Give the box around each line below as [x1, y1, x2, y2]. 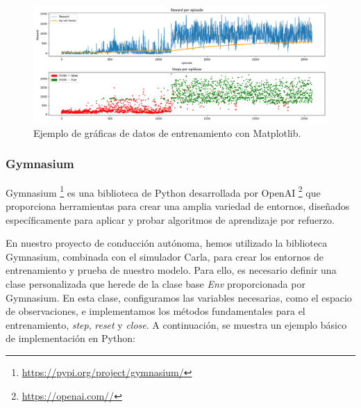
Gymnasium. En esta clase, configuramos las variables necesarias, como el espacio [6, 290, 352, 304]
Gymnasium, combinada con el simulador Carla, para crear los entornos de [6, 249, 324, 263]
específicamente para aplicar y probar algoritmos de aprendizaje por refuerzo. [6, 212, 335, 227]
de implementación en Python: [6, 331, 135, 345]
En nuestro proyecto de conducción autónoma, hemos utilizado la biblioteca [6, 236, 328, 250]
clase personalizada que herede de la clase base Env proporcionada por [6, 276, 305, 291]
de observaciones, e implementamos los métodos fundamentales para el [6, 304, 305, 318]
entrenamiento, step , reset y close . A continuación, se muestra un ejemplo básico [6, 317, 347, 332]
